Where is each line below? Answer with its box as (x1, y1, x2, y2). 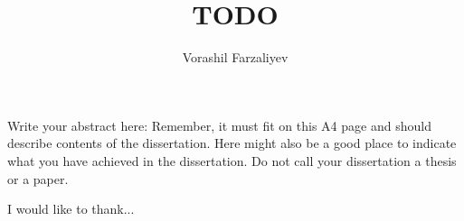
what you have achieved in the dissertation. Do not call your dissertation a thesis (7, 151, 457, 170)
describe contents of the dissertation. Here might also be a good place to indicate (7, 134, 457, 152)
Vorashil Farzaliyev (182, 48, 289, 67)
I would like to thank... (7, 199, 135, 218)
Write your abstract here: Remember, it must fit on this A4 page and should (7, 115, 431, 134)
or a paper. (7, 169, 69, 188)
